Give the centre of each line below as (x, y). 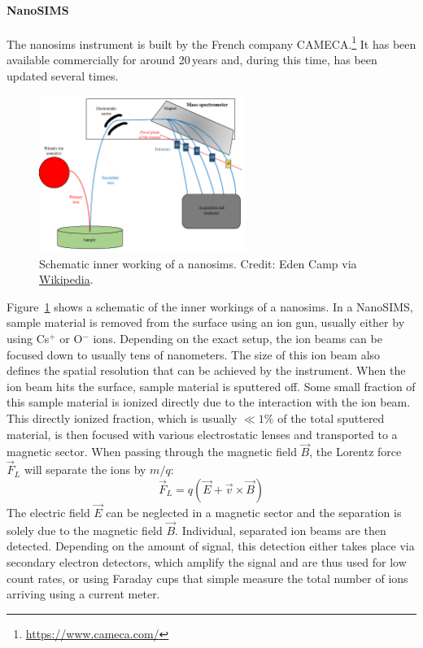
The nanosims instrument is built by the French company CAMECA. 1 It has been (211, 42)
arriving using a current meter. (83, 594)
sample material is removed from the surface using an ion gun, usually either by (206, 322)
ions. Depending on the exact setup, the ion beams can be (238, 338)
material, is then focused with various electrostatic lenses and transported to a (202, 434)
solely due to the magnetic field (85, 530)
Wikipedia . (66, 279)
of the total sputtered (331, 418)
